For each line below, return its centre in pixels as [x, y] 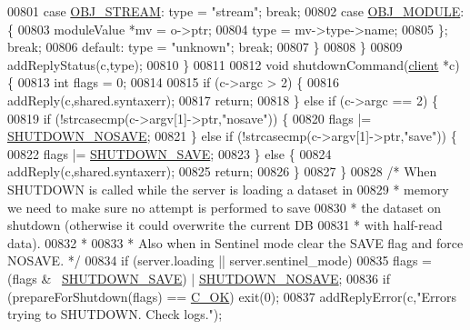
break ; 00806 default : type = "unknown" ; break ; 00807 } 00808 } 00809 [205, 47]
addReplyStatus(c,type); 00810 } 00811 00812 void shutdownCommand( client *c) [234, 64]
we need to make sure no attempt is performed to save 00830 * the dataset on [225, 207]
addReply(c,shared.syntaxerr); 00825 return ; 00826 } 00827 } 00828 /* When [222, 171]
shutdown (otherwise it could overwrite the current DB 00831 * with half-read [225, 225]
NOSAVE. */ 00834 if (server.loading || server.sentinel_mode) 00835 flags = [220, 260]
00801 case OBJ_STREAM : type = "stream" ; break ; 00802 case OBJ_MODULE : [236, 11]
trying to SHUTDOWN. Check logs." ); [115, 314]
